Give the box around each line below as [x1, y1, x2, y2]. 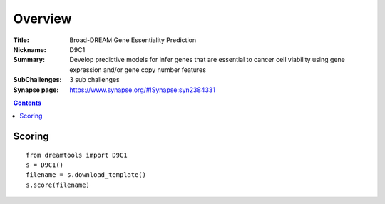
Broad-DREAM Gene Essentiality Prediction [69, 36, 196, 44]
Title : [13, 36, 30, 44]
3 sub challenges [69, 76, 120, 84]
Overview [13, 11, 72, 26]
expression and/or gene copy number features [69, 65, 207, 74]
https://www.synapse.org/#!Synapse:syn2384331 [69, 86, 215, 94]
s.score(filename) [26, 180, 91, 189]
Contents [13, 98, 42, 107]
